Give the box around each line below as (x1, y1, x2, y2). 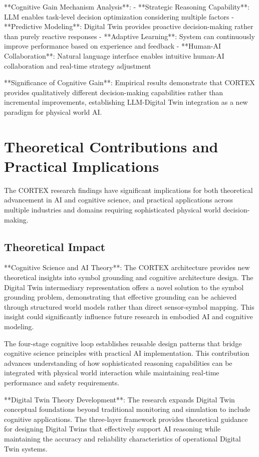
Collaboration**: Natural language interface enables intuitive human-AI (4, 50, 224, 61)
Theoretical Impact (4, 239, 106, 254)
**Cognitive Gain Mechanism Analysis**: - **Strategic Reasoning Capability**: (4, 2, 249, 12)
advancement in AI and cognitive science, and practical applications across (4, 194, 233, 205)
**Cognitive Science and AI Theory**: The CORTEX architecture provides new (4, 262, 250, 273)
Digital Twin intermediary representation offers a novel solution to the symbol (4, 282, 244, 292)
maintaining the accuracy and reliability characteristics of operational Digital (4, 433, 241, 443)
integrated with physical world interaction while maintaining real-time (4, 367, 219, 378)
